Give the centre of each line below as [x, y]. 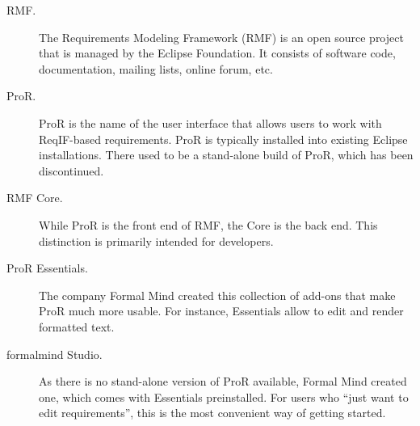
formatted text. [77, 326]
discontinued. [71, 170]
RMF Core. [35, 198]
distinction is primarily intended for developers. [156, 240]
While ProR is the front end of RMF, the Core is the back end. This [208, 224]
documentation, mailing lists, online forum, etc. [156, 68]
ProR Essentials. [47, 268]
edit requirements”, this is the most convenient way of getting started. [212, 413]
